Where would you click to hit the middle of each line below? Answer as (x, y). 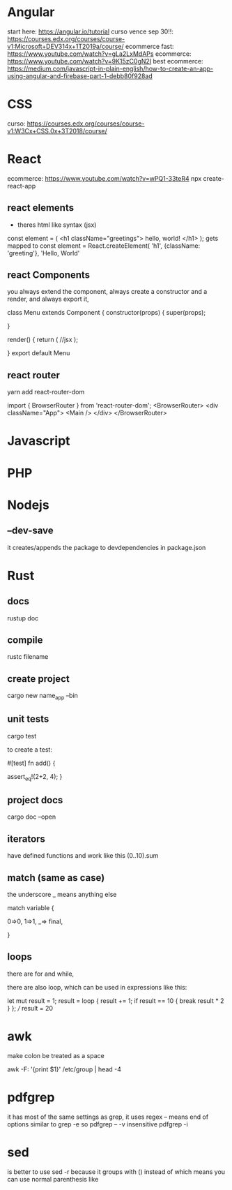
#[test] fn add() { (31, 763)
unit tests (28, 719)
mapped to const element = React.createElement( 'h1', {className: (104, 246)
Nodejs (29, 505)
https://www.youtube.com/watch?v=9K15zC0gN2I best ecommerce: (105, 61)
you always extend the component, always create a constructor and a (107, 292)
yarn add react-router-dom (46, 392)
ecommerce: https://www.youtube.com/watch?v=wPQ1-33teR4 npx (105, 178)
